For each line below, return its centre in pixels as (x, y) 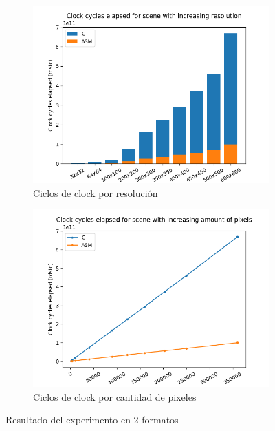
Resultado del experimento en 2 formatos (92, 420)
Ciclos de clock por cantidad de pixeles (115, 396)
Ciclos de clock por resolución (96, 192)
